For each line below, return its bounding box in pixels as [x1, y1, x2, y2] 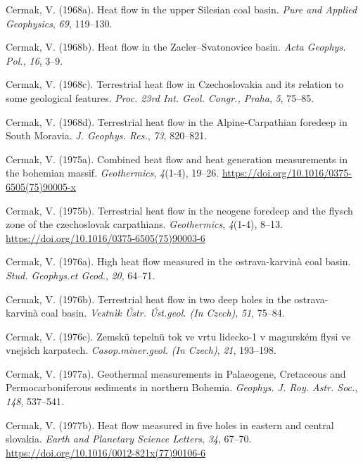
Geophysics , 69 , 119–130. [6, 15, 113, 30]
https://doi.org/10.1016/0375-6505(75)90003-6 [6, 230, 205, 245]
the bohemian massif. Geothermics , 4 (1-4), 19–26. [6, 165, 219, 180]
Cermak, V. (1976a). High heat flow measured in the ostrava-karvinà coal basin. [6, 254, 351, 269]
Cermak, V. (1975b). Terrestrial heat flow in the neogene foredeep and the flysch [6, 203, 353, 217]
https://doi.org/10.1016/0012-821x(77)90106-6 [6, 445, 206, 459]
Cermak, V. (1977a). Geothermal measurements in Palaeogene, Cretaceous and [6, 366, 346, 381]
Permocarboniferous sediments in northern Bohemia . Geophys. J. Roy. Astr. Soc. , [6, 380, 358, 395]
